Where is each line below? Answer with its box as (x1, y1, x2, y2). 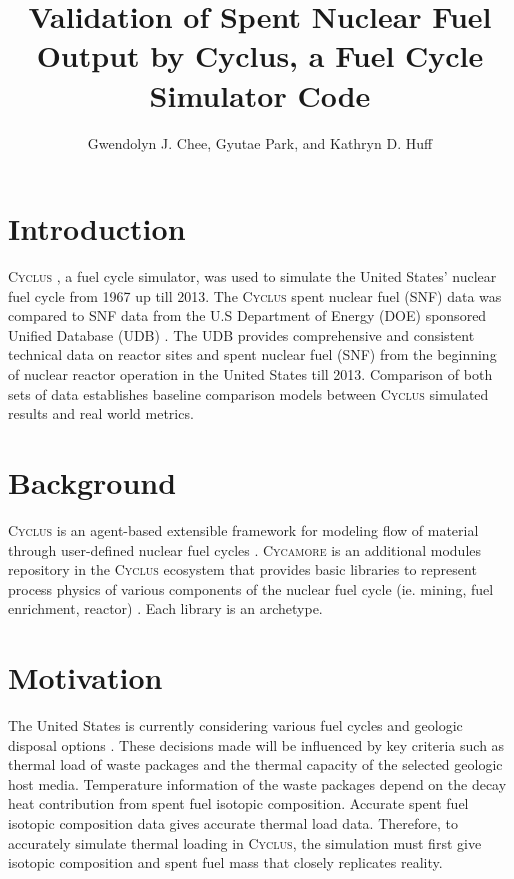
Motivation (8, 657, 163, 698)
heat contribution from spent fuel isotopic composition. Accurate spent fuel (8, 793, 469, 814)
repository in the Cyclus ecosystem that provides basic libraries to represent (8, 559, 477, 580)
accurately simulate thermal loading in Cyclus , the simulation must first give (8, 832, 482, 853)
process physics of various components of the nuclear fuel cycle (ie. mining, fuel (8, 578, 494, 599)
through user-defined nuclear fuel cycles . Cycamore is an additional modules (8, 539, 482, 560)
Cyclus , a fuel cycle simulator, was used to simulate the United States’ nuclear (8, 266, 497, 287)
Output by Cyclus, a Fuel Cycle (36, 35, 484, 76)
